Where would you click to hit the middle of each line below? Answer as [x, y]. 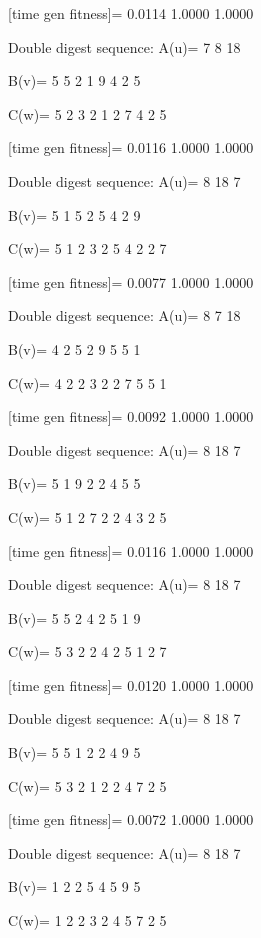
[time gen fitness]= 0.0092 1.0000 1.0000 [131, 416]
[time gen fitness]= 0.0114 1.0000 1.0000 [131, 13]
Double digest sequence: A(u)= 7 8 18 [124, 46]
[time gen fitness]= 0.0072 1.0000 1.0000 [131, 819]
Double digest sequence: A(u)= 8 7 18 [124, 315]
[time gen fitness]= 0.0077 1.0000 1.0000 [131, 281]
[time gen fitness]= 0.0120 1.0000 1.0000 [131, 684]
